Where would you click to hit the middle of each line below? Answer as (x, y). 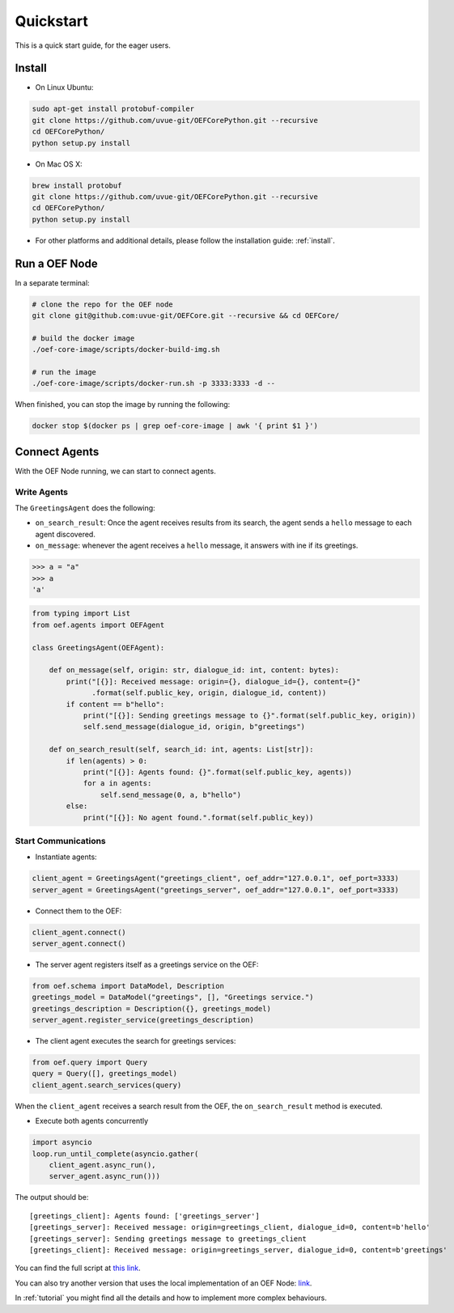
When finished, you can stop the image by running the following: (123, 404)
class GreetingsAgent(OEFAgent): (98, 648)
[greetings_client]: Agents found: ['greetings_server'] (145, 1216)
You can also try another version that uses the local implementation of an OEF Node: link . (163, 1283)
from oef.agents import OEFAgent (98, 625)
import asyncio (62, 1142)
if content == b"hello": (115, 704)
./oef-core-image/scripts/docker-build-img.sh (126, 349)
